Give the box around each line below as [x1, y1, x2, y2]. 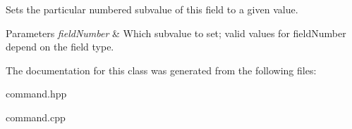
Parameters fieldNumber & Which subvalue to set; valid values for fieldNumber [6, 25, 346, 40]
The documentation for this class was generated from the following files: [6, 62, 317, 77]
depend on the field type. [6, 39, 114, 54]
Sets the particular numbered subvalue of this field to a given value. [6, 2, 298, 16]
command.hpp [6, 86, 67, 101]
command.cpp [6, 109, 66, 124]
